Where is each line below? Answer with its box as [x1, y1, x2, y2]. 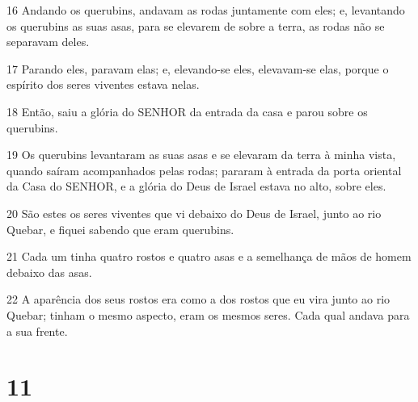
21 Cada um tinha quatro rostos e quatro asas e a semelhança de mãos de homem [6, 248, 412, 265]
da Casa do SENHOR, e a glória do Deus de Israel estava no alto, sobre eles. [6, 178, 386, 195]
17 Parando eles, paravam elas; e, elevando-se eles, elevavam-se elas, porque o [6, 60, 389, 77]
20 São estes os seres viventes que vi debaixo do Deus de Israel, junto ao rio [6, 204, 382, 221]
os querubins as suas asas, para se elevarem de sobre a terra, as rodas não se [6, 17, 385, 34]
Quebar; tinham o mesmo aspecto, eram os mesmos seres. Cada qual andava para [6, 306, 410, 323]
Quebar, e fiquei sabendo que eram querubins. [6, 220, 234, 237]
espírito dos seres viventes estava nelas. [6, 76, 200, 93]
